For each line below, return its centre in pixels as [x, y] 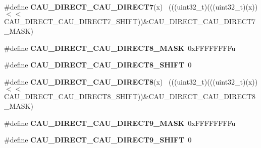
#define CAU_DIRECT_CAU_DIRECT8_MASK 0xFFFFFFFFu [120, 48]
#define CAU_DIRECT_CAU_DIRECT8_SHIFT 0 [98, 65]
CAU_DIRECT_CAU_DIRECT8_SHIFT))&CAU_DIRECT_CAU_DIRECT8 [130, 96]
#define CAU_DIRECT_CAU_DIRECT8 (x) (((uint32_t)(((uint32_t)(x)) [131, 81]
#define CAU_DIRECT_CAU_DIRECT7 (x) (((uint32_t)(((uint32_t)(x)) [131, 7]
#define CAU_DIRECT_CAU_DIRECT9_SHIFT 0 [98, 140]
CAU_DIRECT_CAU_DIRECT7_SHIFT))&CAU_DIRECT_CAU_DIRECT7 [130, 21]
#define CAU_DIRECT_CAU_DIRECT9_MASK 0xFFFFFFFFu [120, 123]
